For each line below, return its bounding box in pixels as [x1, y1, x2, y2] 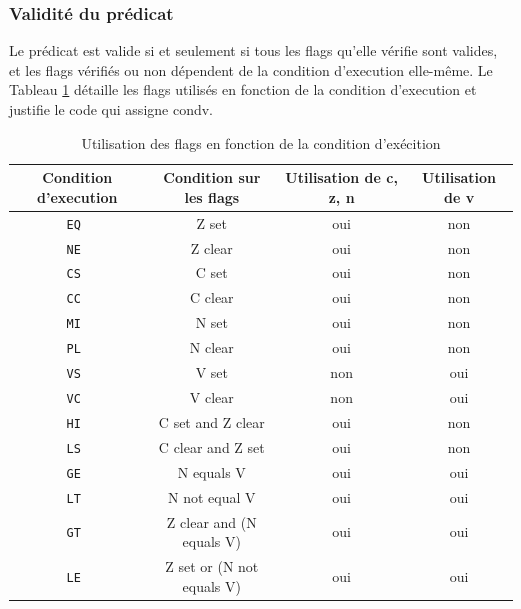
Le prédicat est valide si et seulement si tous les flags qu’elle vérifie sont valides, [9, 40, 498, 61]
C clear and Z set [158, 436, 265, 457]
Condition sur [163, 167, 261, 188]
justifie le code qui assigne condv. [9, 99, 214, 119]
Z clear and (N [166, 511, 257, 532]
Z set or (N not [165, 555, 259, 576]
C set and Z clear [158, 411, 265, 432]
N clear [189, 337, 234, 358]
